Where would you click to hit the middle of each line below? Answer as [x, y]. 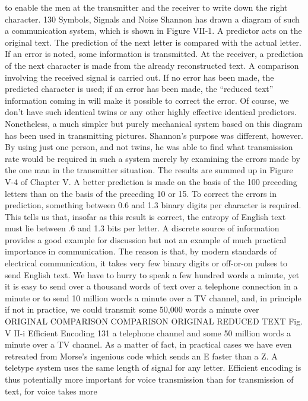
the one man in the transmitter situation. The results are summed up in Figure [149, 170]
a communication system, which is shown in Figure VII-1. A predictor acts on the [153, 31]
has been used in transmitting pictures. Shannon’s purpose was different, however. [154, 135]
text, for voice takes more [51, 391]
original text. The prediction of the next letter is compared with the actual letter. [153, 42]
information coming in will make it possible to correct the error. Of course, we [147, 100]
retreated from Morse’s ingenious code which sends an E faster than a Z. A [141, 356]
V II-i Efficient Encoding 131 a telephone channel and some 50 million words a [148, 332]
